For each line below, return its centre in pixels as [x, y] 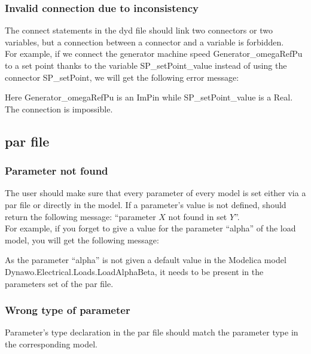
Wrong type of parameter [68, 310]
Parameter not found [57, 171]
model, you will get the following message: [82, 239]
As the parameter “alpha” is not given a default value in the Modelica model [146, 260]
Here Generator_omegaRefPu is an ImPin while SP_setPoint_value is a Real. [149, 97]
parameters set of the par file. [59, 283]
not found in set [198, 216]
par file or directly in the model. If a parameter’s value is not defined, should [146, 204]
